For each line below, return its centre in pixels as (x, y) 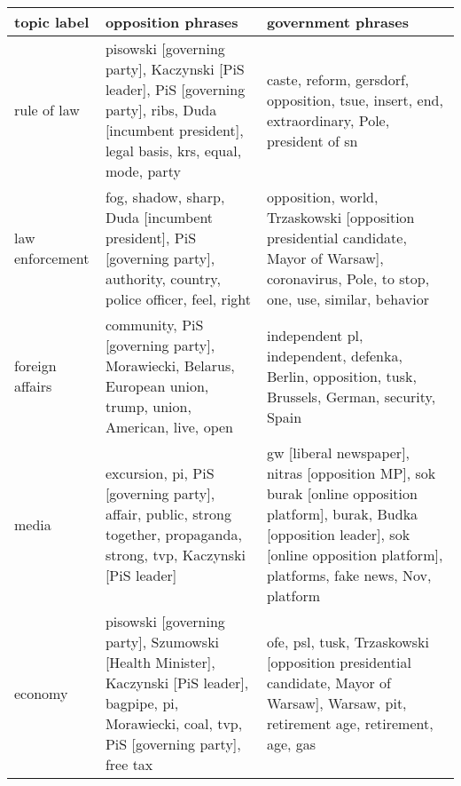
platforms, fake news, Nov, (349, 575)
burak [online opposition (342, 493)
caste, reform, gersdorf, (338, 79)
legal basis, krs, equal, (173, 151)
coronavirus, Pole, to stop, (348, 278)
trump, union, (148, 406)
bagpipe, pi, (142, 703)
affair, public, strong (168, 514)
